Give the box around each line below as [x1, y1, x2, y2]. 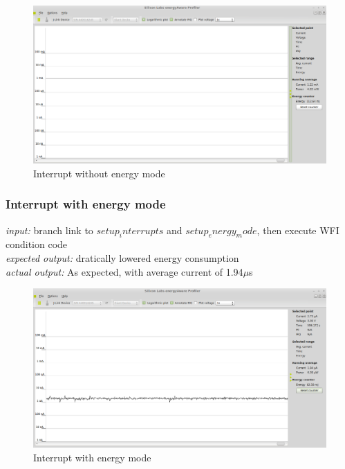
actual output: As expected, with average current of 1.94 [6, 264, 243, 278]
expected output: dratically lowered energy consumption [6, 250, 239, 265]
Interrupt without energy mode [33, 166, 165, 180]
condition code [6, 237, 68, 251]
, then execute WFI [257, 222, 339, 237]
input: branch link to [6, 222, 93, 237]
